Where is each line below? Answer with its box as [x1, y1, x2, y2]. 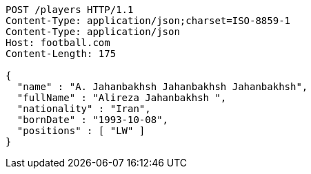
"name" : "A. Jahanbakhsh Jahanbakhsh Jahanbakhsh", [17, 81, 308, 92]
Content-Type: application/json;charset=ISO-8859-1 [6, 15, 291, 26]
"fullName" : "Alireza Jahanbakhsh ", [17, 92, 227, 103]
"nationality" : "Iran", [17, 103, 151, 114]
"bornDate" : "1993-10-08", [17, 114, 169, 125]
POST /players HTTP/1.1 [6, 4, 134, 15]
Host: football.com [6, 37, 110, 48]
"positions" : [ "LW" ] [17, 125, 146, 136]
